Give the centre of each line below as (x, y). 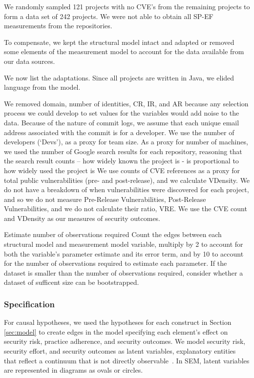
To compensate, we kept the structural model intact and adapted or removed (119, 42)
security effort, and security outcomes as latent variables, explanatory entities (120, 351)
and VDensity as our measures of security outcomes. (82, 218)
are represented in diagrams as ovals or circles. (74, 370)
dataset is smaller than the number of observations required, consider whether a (124, 272)
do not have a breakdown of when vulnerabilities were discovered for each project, (127, 189)
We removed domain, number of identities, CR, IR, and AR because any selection (126, 103)
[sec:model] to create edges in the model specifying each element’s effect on (116, 331)
